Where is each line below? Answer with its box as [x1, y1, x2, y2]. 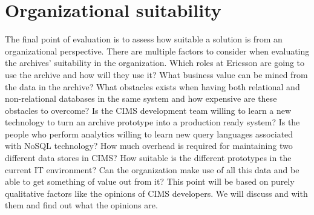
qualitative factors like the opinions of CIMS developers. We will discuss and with [5, 187, 308, 199]
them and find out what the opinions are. [5, 199, 158, 211]
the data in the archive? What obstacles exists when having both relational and [5, 80, 300, 93]
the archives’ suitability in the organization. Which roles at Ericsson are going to [5, 56, 305, 69]
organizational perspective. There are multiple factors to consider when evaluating [5, 44, 310, 57]
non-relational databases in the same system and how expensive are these [5, 92, 277, 105]
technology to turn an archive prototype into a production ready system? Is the [5, 116, 300, 128]
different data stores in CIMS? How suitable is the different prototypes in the [5, 151, 292, 164]
